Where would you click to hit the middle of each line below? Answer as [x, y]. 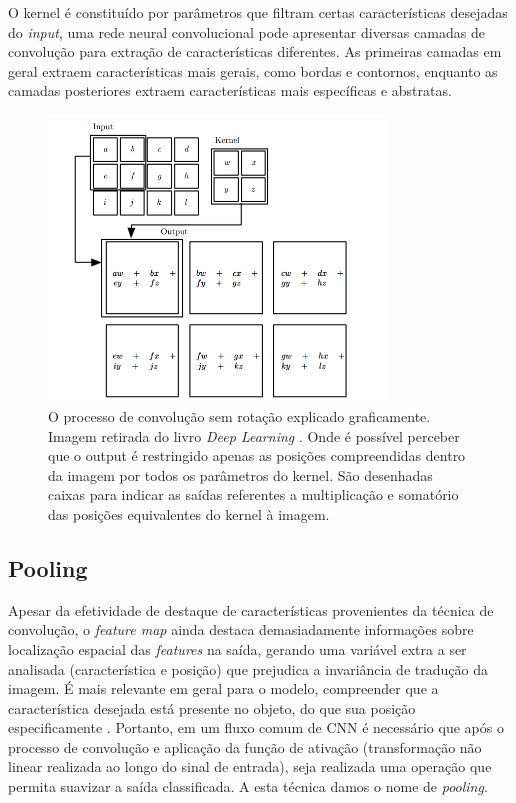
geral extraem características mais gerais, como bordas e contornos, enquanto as [253, 70]
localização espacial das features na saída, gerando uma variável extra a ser [237, 648]
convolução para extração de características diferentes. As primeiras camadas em [255, 51]
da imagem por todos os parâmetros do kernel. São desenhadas [240, 474]
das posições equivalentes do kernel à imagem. [189, 513]
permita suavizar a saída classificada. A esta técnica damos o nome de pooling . [248, 786]
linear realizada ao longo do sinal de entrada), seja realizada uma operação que [250, 766]
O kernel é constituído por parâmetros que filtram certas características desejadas [258, 12]
